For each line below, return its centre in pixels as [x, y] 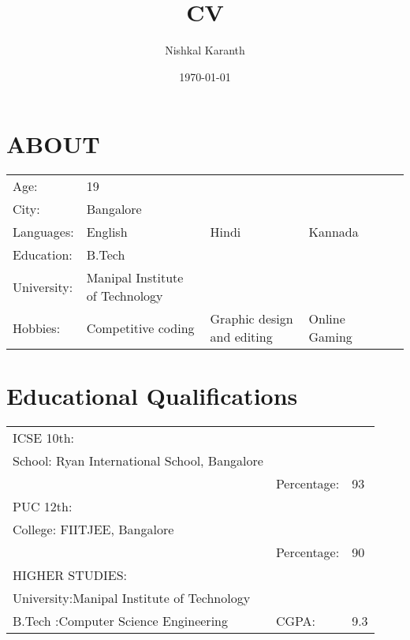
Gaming [330, 337]
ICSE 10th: [44, 438]
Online [327, 319]
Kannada [334, 232]
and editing [241, 337]
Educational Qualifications [152, 396]
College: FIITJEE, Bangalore [93, 530]
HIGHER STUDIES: [70, 575]
